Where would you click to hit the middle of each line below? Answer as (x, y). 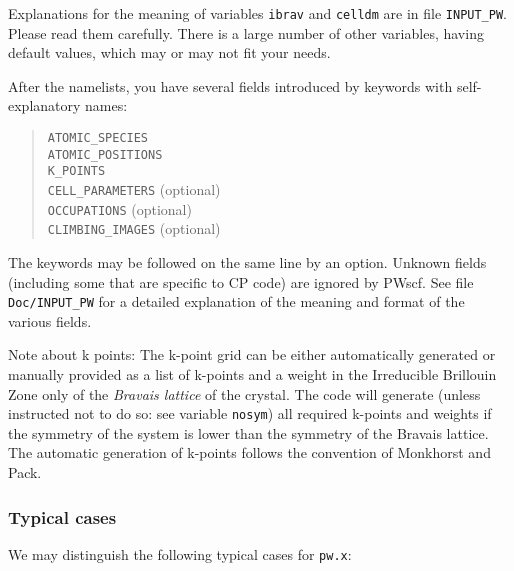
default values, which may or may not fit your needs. (169, 52)
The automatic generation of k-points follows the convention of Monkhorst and (249, 452)
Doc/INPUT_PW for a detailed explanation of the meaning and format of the (236, 301)
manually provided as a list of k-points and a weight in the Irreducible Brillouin (252, 374)
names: (106, 105)
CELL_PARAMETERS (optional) (134, 189)
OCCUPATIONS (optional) (119, 208)
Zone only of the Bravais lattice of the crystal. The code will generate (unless (244, 393)
